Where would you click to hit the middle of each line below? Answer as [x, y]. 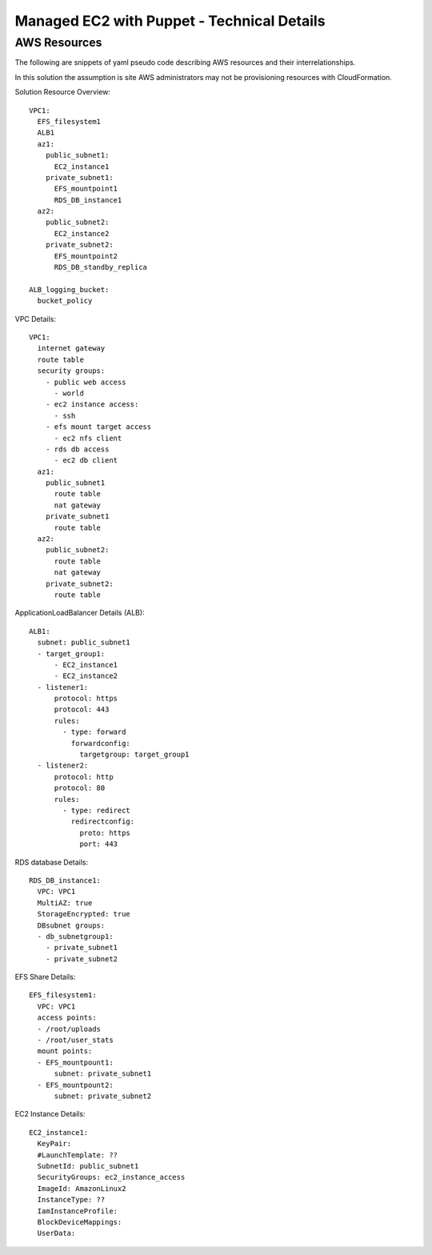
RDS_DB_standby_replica [101, 267]
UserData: [56, 1233]
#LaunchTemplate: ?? [78, 1155]
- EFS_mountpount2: [75, 1085]
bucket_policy [65, 301]
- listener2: [63, 766]
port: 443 [99, 844]
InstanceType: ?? [71, 1200]
